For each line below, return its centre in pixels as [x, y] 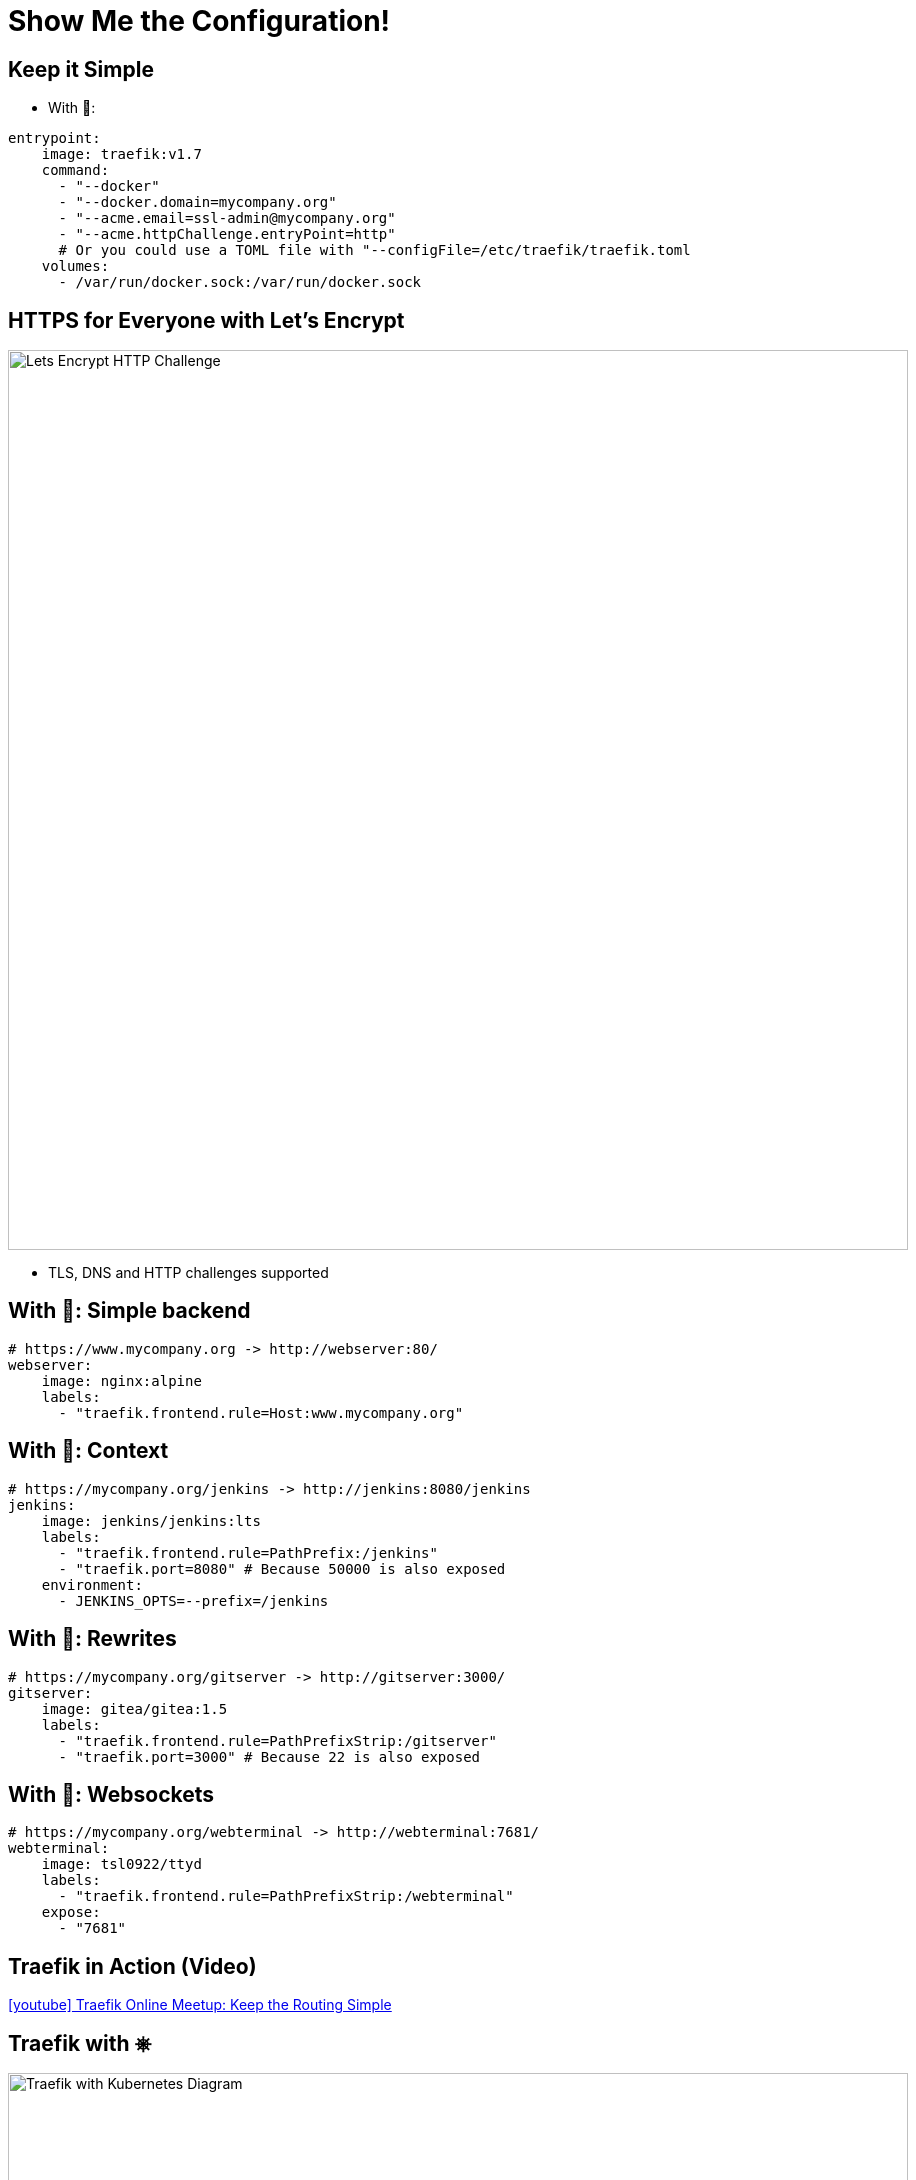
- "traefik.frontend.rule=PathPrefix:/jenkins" [248, 1552]
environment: [92, 1584]
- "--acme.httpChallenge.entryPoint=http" [227, 234]
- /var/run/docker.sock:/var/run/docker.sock [240, 282]
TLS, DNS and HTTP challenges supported [188, 1273]
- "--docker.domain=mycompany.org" [197, 202]
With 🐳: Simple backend [129, 1311]
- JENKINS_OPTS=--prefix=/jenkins [193, 1600]
